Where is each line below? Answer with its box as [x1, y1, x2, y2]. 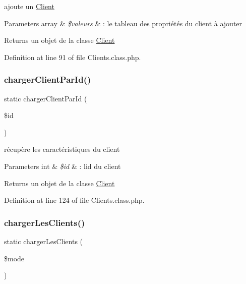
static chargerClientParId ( [4, 93, 87, 103]
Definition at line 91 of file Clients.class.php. [4, 51, 141, 62]
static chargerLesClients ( [4, 236, 83, 246]
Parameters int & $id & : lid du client [4, 160, 121, 171]
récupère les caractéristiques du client [4, 144, 120, 154]
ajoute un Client [4, 1, 54, 11]
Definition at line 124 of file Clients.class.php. [4, 195, 145, 205]
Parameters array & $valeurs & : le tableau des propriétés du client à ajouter [4, 18, 242, 28]
